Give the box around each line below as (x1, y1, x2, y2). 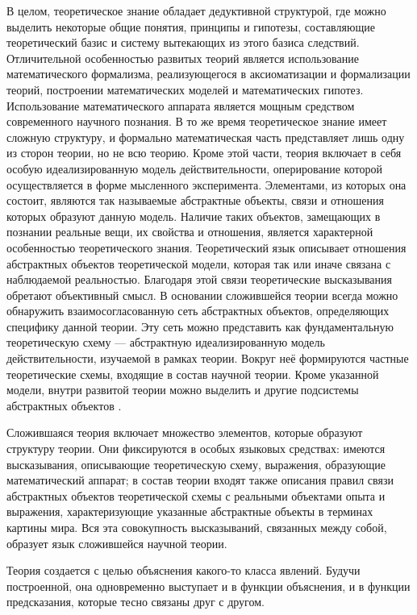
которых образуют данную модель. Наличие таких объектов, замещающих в (6, 207, 381, 224)
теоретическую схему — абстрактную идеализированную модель (6, 334, 325, 351)
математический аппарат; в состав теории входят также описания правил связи (6, 472, 394, 488)
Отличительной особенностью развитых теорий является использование (6, 49, 359, 66)
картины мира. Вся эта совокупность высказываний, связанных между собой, (6, 519, 387, 535)
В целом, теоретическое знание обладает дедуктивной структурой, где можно (6, 2, 386, 19)
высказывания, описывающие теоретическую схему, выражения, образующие (6, 455, 386, 472)
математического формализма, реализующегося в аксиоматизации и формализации (6, 65, 411, 82)
